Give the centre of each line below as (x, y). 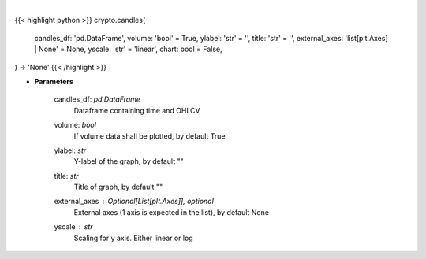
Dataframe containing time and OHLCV (137, 110)
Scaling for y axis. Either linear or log (133, 238)
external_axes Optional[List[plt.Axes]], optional (134, 202)
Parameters (54, 81)
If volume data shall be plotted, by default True (149, 136)
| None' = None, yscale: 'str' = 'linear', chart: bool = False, (128, 49)
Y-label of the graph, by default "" (129, 161)
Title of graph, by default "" (118, 187)
